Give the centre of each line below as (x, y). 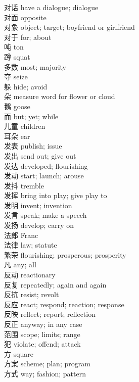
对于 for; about (28, 37)
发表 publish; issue (33, 146)
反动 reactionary (30, 275)
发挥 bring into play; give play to (56, 195)
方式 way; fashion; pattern (45, 373)
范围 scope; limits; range (42, 334)
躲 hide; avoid (26, 86)
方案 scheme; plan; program (47, 364)
